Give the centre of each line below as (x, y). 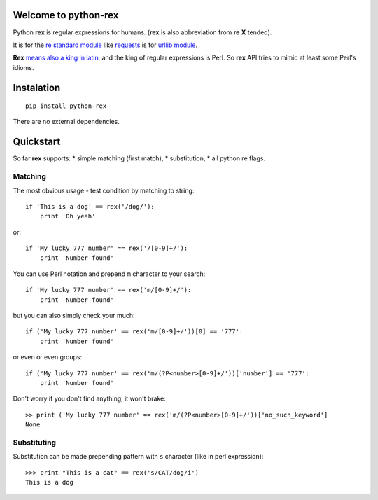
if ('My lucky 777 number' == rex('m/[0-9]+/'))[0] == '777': (134, 332)
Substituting (34, 443)
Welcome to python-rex (66, 15)
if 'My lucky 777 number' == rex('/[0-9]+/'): (107, 248)
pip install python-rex (66, 106)
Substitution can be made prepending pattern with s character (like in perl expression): (138, 457)
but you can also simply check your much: (74, 316)
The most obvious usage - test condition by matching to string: (104, 190)
